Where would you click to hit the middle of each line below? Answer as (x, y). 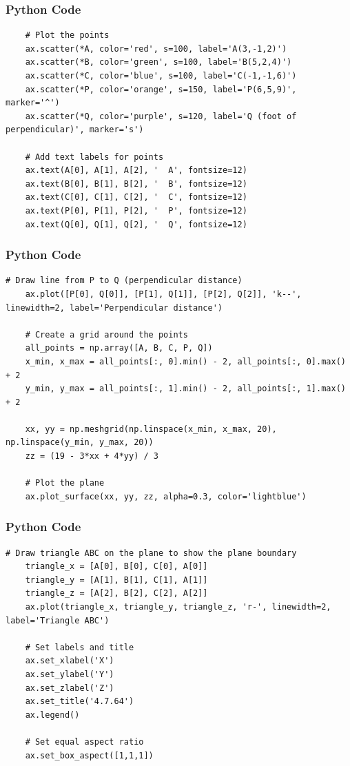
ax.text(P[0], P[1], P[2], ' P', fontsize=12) (136, 210)
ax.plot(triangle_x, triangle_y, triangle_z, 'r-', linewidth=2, (178, 607)
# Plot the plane (65, 483)
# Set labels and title (80, 647)
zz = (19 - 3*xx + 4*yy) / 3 (92, 456)
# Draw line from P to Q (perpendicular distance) (124, 281)
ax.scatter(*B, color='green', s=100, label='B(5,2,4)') (158, 62)
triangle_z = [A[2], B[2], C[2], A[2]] (116, 593)
